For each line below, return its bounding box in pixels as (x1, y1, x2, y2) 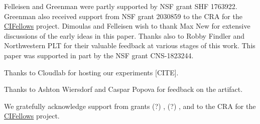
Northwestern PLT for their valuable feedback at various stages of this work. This (4, 40, 255, 51)
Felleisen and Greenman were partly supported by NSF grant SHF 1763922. (4, 1, 237, 11)
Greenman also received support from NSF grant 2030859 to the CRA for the (4, 11, 242, 21)
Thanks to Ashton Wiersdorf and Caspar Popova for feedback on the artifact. (4, 84, 243, 94)
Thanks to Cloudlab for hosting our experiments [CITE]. (4, 67, 179, 77)
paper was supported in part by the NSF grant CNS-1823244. (4, 50, 194, 60)
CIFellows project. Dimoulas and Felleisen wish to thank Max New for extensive (4, 21, 250, 31)
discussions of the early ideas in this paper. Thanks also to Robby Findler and (4, 30, 245, 41)
